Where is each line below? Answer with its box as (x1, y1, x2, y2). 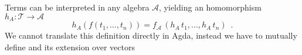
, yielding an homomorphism (159, 1, 262, 13)
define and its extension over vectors (5, 41, 135, 53)
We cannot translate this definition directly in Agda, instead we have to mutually (5, 29, 297, 42)
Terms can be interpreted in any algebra (5, 1, 150, 13)
